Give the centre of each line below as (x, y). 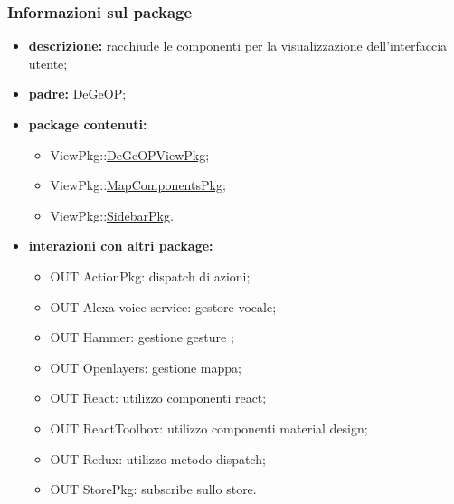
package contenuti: (88, 124)
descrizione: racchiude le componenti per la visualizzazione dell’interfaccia (238, 46)
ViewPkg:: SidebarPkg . (112, 215)
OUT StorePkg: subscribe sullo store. (153, 489)
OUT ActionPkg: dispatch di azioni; (150, 276)
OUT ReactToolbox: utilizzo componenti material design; (209, 428)
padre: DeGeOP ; (77, 94)
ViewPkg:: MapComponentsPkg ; (138, 185)
